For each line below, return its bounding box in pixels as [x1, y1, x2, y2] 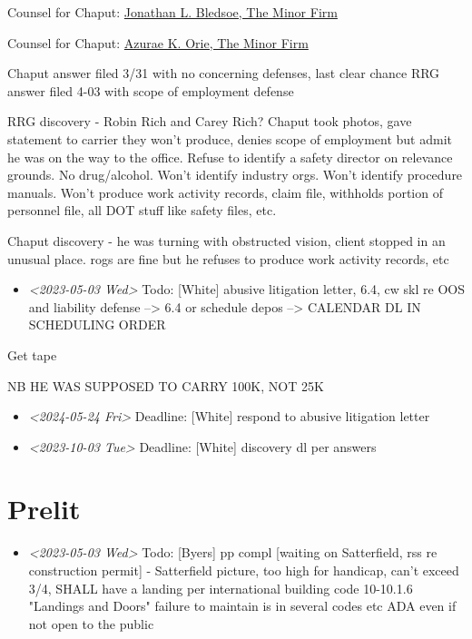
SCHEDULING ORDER [28, 315, 166, 334]
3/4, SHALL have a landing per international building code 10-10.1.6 [28, 578, 413, 597]
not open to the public [28, 614, 154, 633]
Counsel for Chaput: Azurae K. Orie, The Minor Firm [7, 33, 309, 52]
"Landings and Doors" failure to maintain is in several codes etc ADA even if [28, 596, 457, 615]
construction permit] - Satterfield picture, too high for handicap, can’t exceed [28, 561, 459, 579]
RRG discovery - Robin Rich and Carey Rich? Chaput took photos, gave [7, 112, 412, 131]
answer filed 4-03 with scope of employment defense [7, 81, 294, 100]
